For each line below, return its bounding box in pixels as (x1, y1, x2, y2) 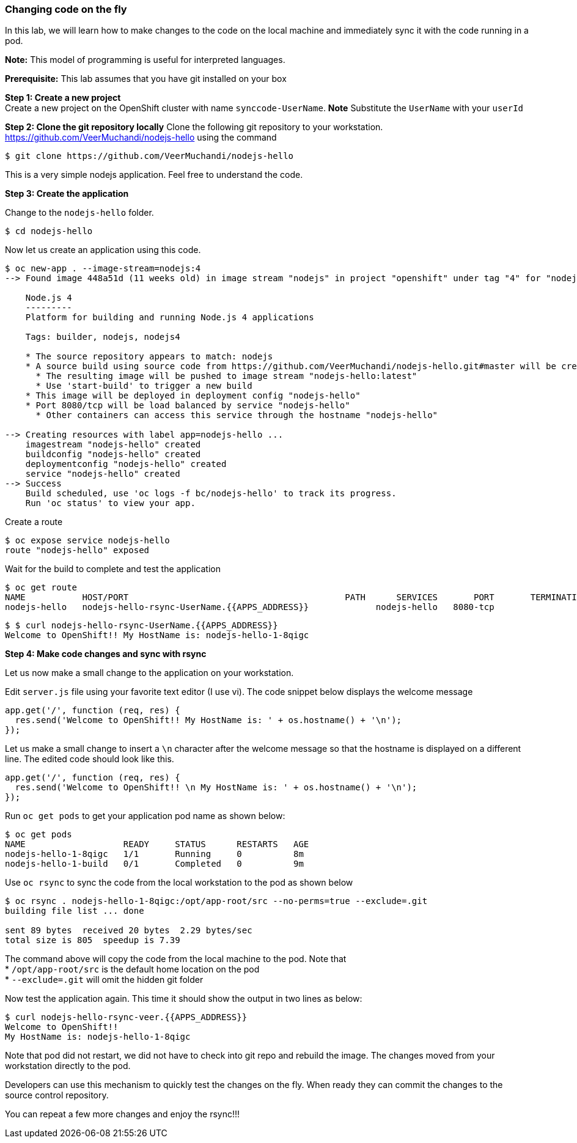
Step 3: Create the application (5, 188, 129, 199)
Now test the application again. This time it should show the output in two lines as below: (5, 993, 362, 1004)
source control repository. (5, 1090, 109, 1101)
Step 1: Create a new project (5, 92, 121, 103)
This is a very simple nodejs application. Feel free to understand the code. (5, 169, 303, 180)
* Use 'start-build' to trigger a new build (35, 381, 252, 391)
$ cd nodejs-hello (5, 226, 93, 237)
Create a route (5, 516, 63, 527)
